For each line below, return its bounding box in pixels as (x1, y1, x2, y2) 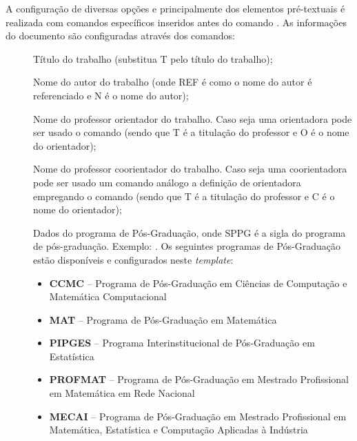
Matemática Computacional (49, 289, 167, 304)
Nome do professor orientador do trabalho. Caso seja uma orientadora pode (33, 111, 352, 126)
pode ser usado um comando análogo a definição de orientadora (33, 175, 301, 189)
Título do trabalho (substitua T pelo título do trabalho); (33, 51, 273, 66)
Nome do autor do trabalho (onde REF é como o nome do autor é (33, 75, 312, 89)
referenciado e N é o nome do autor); (33, 88, 189, 102)
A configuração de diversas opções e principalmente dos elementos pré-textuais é (6, 1, 345, 15)
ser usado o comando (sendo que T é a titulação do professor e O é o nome (33, 125, 349, 139)
